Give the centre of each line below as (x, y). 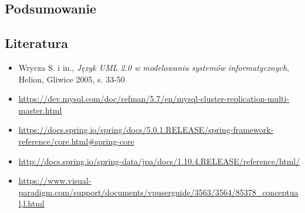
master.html (40, 110)
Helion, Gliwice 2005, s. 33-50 (72, 79)
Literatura (36, 43)
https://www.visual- (55, 181)
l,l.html (31, 203)
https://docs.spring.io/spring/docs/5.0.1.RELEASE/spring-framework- (146, 130)
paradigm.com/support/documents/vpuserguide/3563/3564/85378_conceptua (158, 192)
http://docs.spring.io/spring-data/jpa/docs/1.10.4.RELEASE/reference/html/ (159, 161)
